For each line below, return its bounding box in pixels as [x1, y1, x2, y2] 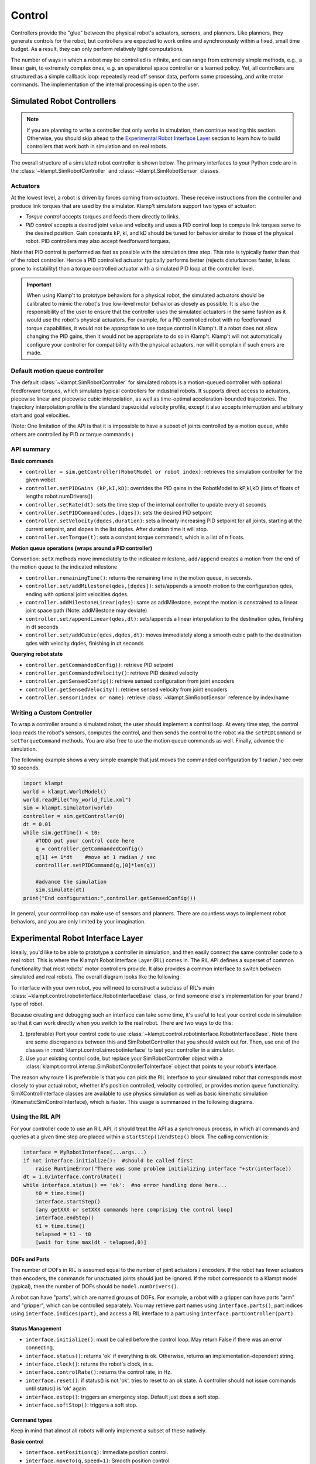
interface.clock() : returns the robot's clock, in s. [25, 1360, 153, 1367]
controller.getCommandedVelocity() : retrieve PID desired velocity [25, 669, 198, 676]
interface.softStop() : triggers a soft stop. [25, 1401, 138, 1408]
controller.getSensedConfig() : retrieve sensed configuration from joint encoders [25, 678, 235, 685]
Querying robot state [11, 651, 63, 658]
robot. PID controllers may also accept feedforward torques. [25, 238, 171, 245]
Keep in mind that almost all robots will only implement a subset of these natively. [11, 1427, 207, 1434]
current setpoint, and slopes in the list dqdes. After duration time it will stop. [25, 525, 208, 532]
